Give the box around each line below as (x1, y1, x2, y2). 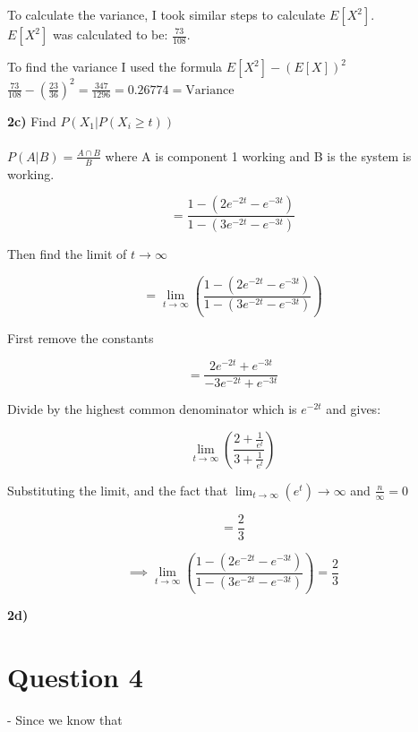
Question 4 (7, 658, 143, 694)
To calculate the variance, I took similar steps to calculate (7, 5, 326, 23)
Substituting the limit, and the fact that (7, 480, 228, 499)
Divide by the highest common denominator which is (7, 400, 297, 418)
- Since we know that (7, 710, 123, 728)
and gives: (326, 400, 381, 418)
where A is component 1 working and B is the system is (105, 146, 412, 165)
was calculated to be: (52, 25, 168, 43)
